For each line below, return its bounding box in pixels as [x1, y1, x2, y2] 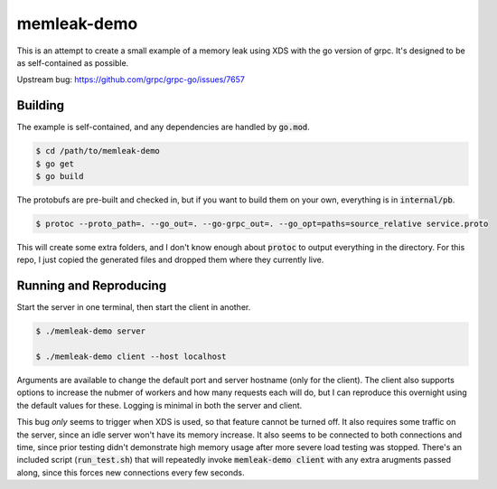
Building [16, 98, 65, 113]
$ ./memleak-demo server [35, 326, 146, 336]
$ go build [35, 172, 84, 181]
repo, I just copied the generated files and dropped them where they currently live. [16, 254, 324, 266]
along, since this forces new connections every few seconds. [16, 466, 245, 478]
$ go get [35, 158, 75, 169]
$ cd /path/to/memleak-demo [35, 146, 160, 156]
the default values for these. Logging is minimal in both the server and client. [16, 400, 303, 410]
